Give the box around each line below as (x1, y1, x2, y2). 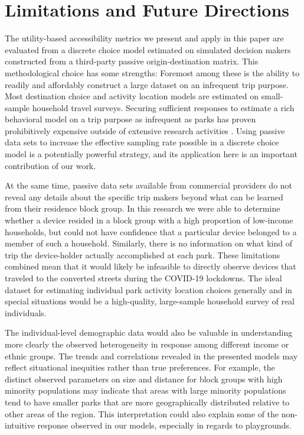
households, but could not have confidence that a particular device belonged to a (5, 225, 297, 238)
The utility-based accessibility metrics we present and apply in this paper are (5, 32, 284, 44)
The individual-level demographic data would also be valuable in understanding (5, 326, 293, 339)
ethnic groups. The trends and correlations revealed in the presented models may (5, 349, 298, 362)
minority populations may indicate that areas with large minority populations (5, 384, 286, 397)
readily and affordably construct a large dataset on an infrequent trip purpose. (5, 78, 289, 90)
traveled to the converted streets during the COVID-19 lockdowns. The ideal (5, 272, 282, 284)
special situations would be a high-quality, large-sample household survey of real (5, 295, 295, 307)
